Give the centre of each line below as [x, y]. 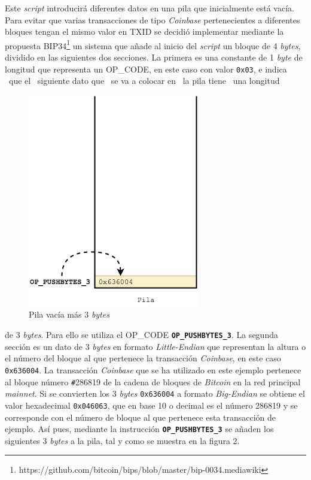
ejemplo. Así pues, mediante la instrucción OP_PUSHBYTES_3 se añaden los [139, 429]
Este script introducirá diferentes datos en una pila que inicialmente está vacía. [150, 8]
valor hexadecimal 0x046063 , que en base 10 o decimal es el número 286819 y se [151, 405]
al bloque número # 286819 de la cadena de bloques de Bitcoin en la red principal [153, 381]
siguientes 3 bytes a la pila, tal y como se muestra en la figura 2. [122, 440]
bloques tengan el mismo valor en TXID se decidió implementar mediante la [144, 31]
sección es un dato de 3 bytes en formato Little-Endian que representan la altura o [155, 346]
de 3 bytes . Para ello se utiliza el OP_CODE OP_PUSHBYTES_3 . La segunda [141, 335]
